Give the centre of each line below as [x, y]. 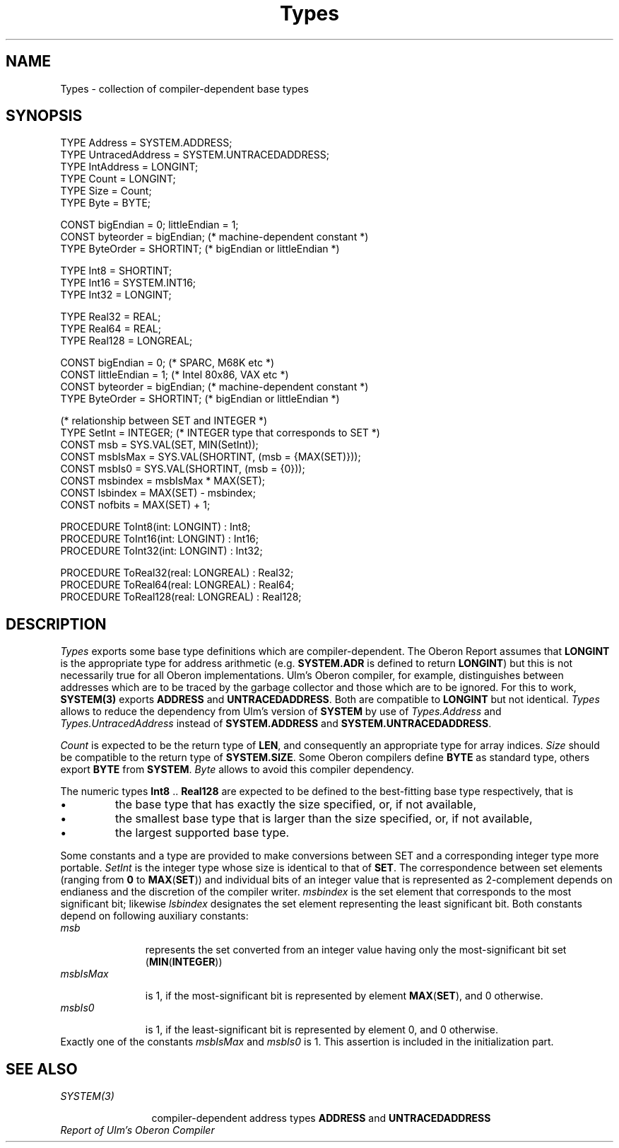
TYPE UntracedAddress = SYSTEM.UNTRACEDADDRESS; [195, 155]
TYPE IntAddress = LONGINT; [129, 167]
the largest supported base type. [202, 833]
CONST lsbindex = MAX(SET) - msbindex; [158, 493]
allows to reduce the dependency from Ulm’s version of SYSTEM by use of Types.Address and [281, 712]
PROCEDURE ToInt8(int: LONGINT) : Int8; [155, 527]
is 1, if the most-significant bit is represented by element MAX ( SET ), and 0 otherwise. [344, 996]
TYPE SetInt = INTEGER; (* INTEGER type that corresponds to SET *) [220, 433]
